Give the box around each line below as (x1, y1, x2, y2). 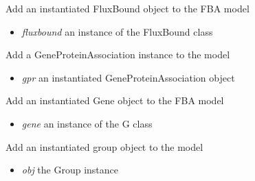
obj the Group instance (21, 162, 119, 177)
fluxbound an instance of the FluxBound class (21, 24, 213, 38)
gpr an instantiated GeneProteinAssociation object (21, 70, 235, 84)
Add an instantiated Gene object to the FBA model (5, 93, 224, 108)
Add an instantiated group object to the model (5, 139, 203, 154)
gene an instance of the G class (21, 116, 153, 130)
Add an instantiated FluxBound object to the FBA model (5, 1, 250, 15)
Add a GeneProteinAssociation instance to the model (5, 47, 230, 62)
